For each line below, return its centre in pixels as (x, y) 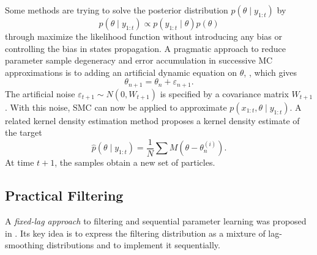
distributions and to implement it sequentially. (133, 245)
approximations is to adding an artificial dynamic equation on (121, 72)
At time (20, 162)
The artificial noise (40, 93)
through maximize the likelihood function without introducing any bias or (144, 36)
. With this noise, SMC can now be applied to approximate (116, 107)
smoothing (24, 245)
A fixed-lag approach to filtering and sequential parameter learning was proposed (156, 221)
